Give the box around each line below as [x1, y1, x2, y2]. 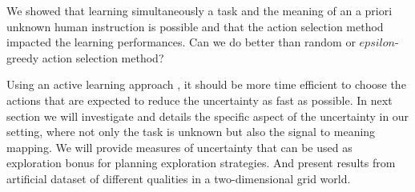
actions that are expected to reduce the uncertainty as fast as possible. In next [6, 91, 393, 108]
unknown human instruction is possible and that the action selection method [6, 18, 384, 34]
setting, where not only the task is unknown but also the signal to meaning [6, 123, 376, 140]
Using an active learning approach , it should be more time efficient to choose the [6, 76, 406, 93]
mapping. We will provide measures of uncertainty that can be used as [6, 138, 353, 155]
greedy [6, 49, 39, 66]
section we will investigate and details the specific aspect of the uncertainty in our [6, 107, 409, 124]
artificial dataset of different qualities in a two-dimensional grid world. [6, 170, 351, 186]
